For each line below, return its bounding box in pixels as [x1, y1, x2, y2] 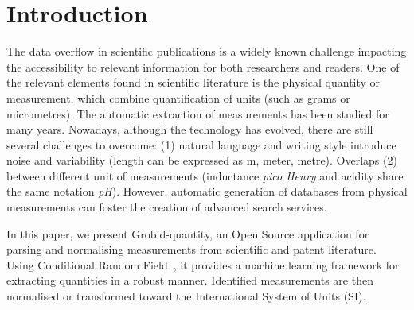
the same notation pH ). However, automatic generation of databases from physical [6, 183, 408, 200]
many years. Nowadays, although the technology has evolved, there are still [6, 121, 373, 138]
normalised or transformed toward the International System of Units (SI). [6, 288, 366, 304]
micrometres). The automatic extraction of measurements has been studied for [6, 105, 389, 122]
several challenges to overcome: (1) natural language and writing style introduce [6, 136, 396, 153]
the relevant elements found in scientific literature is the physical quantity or [6, 74, 381, 91]
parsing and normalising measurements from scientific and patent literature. [6, 241, 377, 258]
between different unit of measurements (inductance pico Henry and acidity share [6, 167, 404, 184]
